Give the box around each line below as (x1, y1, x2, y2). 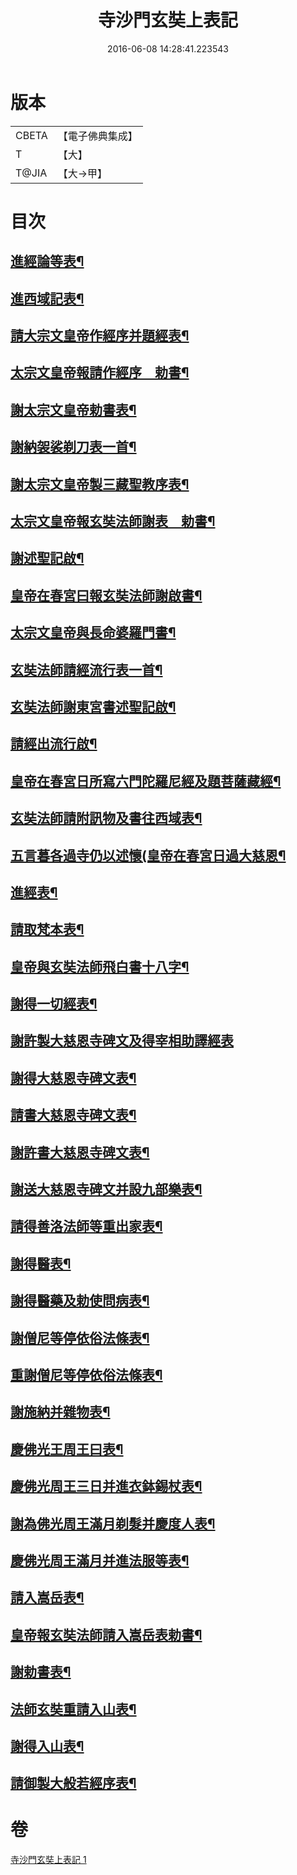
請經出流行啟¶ (10, 736, 98, 753)
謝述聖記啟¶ (10, 550, 85, 567)
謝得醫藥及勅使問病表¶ (10, 1292, 150, 1310)
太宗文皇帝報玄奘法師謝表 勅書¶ (10, 513, 216, 530)
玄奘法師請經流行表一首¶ (10, 661, 163, 678)
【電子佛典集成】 (57, 129, 138, 143)
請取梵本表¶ (10, 921, 85, 938)
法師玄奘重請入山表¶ (10, 1701, 137, 1718)
